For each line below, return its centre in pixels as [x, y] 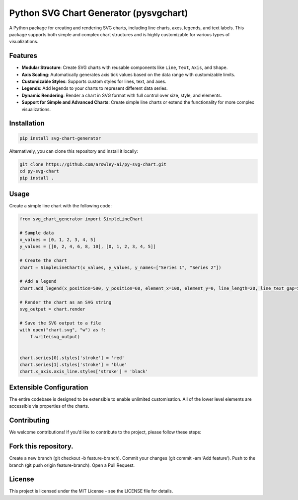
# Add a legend [38, 281]
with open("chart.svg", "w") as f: [63, 330]
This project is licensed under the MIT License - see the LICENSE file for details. [91, 491]
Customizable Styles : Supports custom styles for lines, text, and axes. [94, 81]
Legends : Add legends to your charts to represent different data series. [95, 88]
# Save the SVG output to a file [60, 323]
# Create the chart [43, 261]
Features [23, 56]
